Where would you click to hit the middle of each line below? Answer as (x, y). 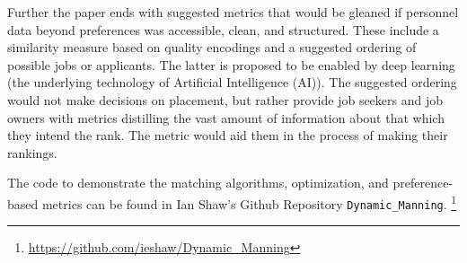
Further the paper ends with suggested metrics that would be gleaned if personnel (233, 12)
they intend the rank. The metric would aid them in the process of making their (228, 135)
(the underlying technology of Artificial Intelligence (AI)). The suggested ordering (232, 82)
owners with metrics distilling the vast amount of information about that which (226, 117)
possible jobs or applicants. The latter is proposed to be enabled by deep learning (231, 64)
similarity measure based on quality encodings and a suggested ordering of (212, 47)
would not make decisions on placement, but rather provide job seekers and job (225, 99)
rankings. (32, 152)
